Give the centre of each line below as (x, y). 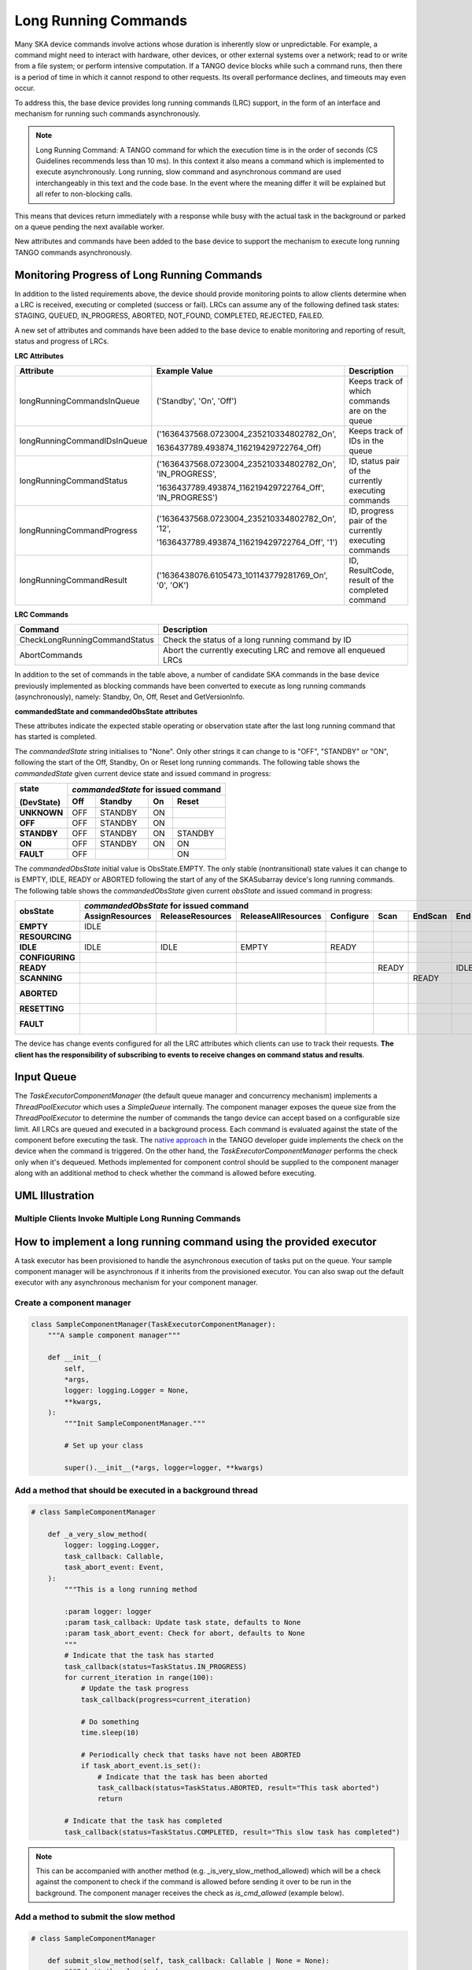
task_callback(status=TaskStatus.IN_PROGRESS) (155, 1666)
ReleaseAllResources (281, 916)
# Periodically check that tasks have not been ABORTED (191, 1754)
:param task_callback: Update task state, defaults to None (183, 1622)
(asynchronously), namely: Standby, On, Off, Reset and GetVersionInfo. (130, 697)
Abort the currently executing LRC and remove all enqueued (274, 650)
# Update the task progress (135, 1689)
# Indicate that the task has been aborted (183, 1777)
